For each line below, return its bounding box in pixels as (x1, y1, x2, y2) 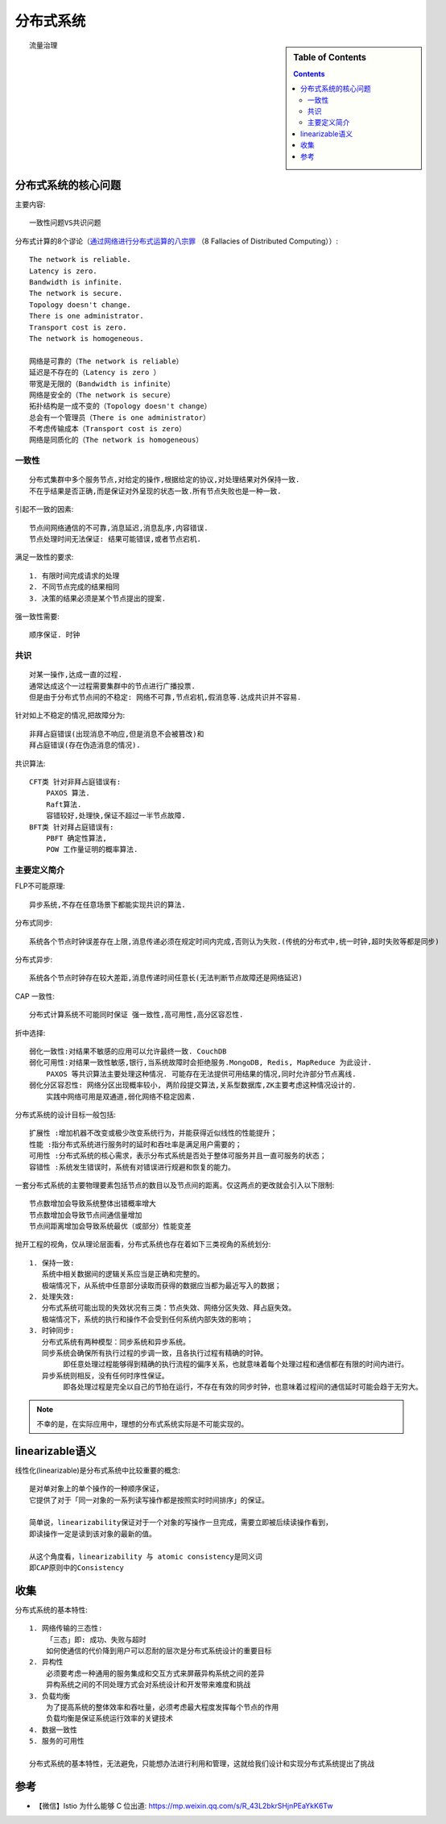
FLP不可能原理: (14, 881, 66, 891)
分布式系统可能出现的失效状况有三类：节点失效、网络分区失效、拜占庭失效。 (41, 1303, 296, 1313)
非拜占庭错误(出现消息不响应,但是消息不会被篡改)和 (29, 729, 204, 738)
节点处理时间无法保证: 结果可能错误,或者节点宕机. (29, 534, 201, 543)
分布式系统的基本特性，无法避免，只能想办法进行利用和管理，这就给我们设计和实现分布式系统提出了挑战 (29, 1759, 374, 1768)
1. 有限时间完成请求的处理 (29, 571, 120, 580)
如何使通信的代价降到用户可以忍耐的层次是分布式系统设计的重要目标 (45, 1647, 272, 1656)
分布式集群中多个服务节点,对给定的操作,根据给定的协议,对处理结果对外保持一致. (29, 476, 300, 484)
